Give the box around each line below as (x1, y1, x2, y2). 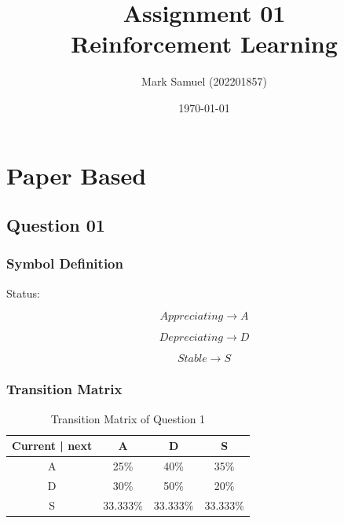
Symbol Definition (6, 254, 123, 273)
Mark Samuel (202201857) (141, 73, 267, 90)
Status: (6, 284, 40, 301)
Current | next (12, 437, 93, 454)
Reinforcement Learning (71, 27, 338, 60)
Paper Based (6, 159, 147, 191)
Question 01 (6, 213, 105, 237)
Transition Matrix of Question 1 (50, 410, 206, 426)
